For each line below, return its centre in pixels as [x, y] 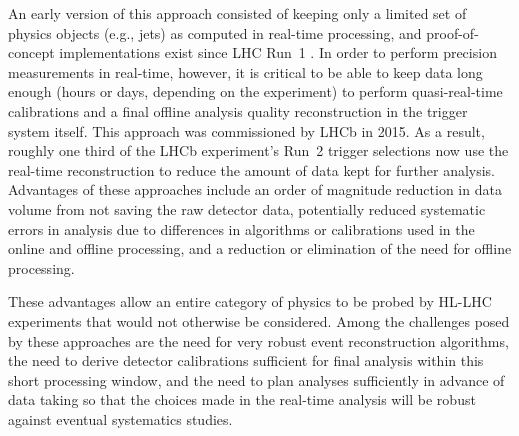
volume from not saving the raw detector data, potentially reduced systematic [247, 208]
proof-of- [452, 32]
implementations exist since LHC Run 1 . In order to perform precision [278, 52]
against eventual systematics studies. [120, 418]
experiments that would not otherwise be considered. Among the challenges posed [259, 320]
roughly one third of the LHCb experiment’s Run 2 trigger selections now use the [258, 150]
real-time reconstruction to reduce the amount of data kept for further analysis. [252, 169]
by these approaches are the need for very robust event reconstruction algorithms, [258, 340]
